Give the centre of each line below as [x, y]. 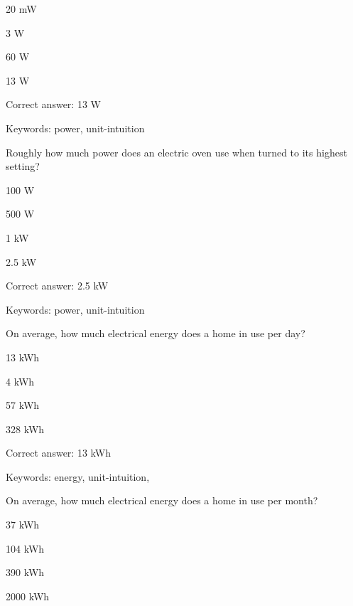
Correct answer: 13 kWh [58, 453]
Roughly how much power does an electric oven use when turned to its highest [176, 152]
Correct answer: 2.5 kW [57, 286]
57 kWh [23, 405]
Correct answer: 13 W [53, 104]
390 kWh [25, 572]
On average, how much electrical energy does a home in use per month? [162, 500]
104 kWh [25, 548]
